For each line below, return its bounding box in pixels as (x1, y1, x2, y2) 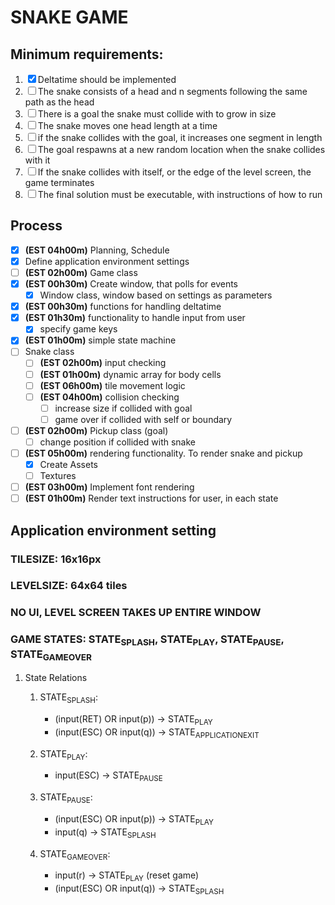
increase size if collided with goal (54, 402, 193, 414)
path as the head (24, 96, 95, 108)
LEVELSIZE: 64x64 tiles (10, 579, 128, 593)
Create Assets (39, 459, 98, 470)
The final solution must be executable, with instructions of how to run (37, 189, 323, 200)
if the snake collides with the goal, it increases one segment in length (37, 132, 323, 143)
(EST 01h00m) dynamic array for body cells (39, 368, 222, 380)
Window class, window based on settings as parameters (39, 289, 273, 301)
